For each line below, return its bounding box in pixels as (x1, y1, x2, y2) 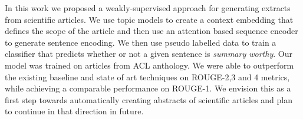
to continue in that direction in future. (5, 105, 144, 117)
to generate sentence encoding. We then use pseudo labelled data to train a (5, 36, 276, 48)
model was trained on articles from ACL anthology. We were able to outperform (5, 59, 294, 71)
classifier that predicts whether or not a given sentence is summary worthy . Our (5, 47, 292, 60)
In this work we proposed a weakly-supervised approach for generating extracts (5, 2, 291, 13)
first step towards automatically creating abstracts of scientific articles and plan (5, 93, 292, 106)
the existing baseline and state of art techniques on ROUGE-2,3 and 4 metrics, (5, 70, 290, 83)
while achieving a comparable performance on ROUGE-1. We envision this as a (5, 82, 291, 94)
